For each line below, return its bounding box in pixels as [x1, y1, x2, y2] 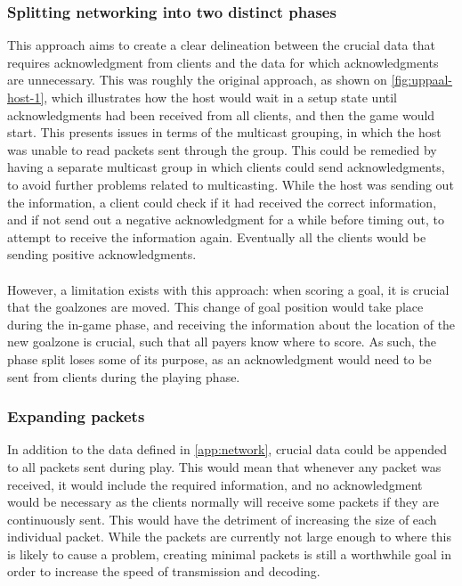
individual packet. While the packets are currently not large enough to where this [7, 527, 451, 546]
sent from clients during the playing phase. [7, 367, 240, 386]
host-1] [7, 88, 45, 106]
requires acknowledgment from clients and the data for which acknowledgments [7, 53, 439, 71]
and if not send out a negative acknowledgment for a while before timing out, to [7, 210, 444, 229]
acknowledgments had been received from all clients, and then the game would [7, 105, 435, 124]
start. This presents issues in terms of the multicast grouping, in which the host [7, 123, 442, 142]
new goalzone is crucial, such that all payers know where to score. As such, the [7, 332, 436, 351]
